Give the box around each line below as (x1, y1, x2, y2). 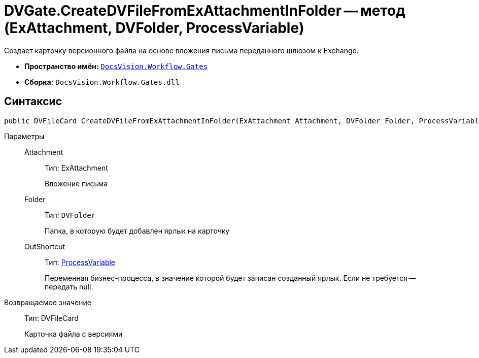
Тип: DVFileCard (24, 313, 79, 322)
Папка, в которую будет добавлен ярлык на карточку (45, 226, 230, 235)
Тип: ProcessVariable (45, 257, 116, 267)
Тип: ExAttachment (45, 163, 108, 172)
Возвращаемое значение (4, 298, 91, 307)
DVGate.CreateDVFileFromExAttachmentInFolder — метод (4, 2, 405, 19)
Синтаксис (4, 95, 62, 108)
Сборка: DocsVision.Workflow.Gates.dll (24, 77, 180, 86)
